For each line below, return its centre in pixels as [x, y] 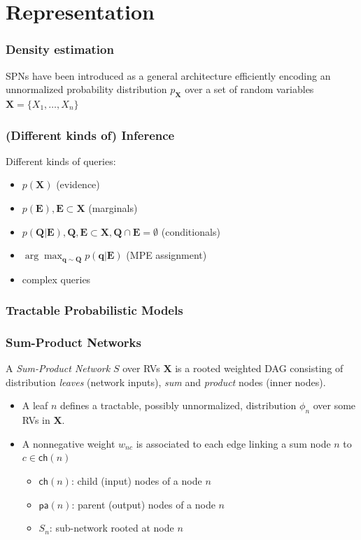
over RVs [141, 368]
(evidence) [78, 184]
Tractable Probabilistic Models [94, 310]
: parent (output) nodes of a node [143, 504]
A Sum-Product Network [58, 368]
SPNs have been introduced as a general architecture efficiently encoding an [168, 75]
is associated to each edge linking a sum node [233, 443]
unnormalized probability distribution [86, 89]
